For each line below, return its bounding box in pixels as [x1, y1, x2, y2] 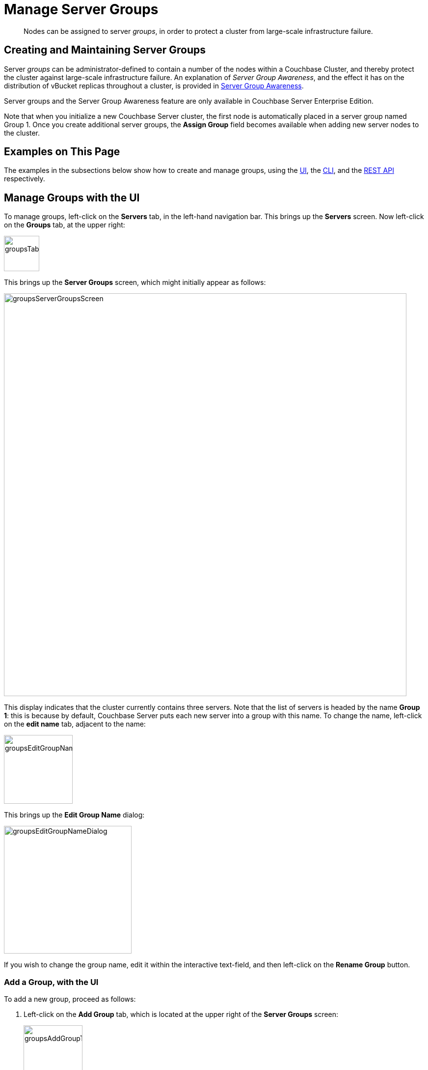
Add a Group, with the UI [4, 977, 99, 987]
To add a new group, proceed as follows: [4, 995, 136, 1004]
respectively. [4, 174, 45, 183]
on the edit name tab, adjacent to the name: [4, 720, 146, 729]
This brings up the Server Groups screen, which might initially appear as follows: [4, 278, 266, 287]
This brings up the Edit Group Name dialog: [4, 811, 145, 819]
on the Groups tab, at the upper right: [4, 221, 125, 229]
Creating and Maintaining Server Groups [4, 44, 206, 56]
